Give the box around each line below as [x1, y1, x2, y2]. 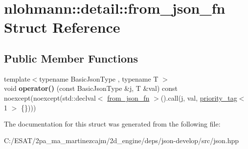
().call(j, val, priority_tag [160, 92, 237, 103]
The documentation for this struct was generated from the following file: [4, 119, 221, 129]
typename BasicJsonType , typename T [39, 73, 158, 84]
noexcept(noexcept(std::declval [4, 92, 96, 103]
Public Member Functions [4, 50, 138, 65]
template [4, 73, 30, 84]
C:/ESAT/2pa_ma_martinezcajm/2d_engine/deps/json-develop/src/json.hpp [4, 135, 239, 145]
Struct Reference [4, 17, 120, 37]
